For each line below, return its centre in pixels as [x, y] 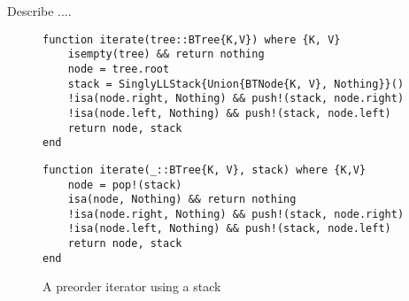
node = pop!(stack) [125, 185]
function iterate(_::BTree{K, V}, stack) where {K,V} [204, 170]
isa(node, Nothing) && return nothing [182, 200]
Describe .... [39, 11]
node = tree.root [119, 69]
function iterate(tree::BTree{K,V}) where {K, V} [192, 39]
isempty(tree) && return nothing [166, 54]
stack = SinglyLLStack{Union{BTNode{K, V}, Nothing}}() [236, 84]
